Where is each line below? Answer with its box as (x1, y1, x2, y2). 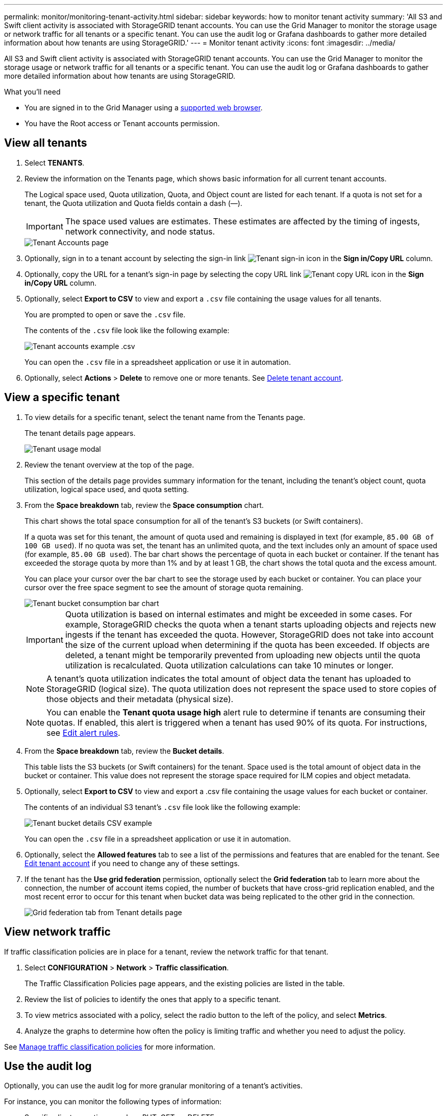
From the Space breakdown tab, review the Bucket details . (24, 746, 225, 755)
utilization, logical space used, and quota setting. (24, 484, 189, 494)
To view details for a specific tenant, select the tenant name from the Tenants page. (24, 412, 305, 422)
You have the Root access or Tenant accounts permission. (24, 119, 220, 128)
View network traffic (4, 925, 111, 939)
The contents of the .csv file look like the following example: (24, 325, 230, 335)
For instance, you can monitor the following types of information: (4, 1097, 222, 1106)
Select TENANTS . (24, 158, 85, 167)
